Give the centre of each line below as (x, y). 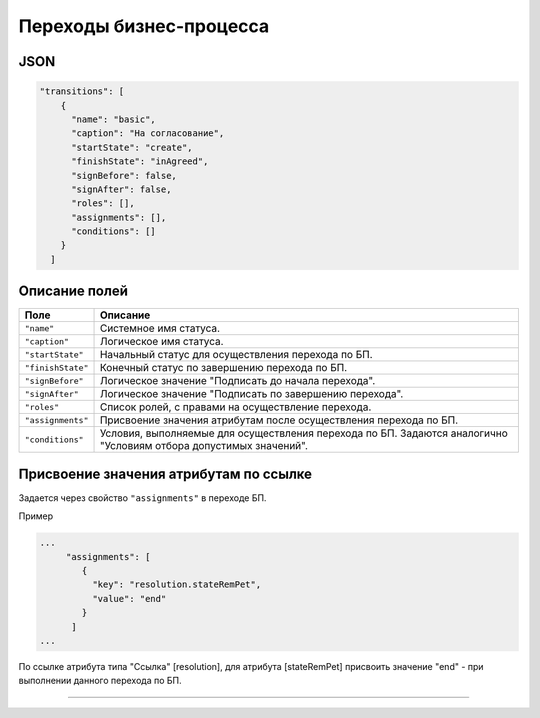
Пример (36, 516)
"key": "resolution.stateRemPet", (176, 584)
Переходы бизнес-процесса (144, 26)
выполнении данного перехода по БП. (100, 681)
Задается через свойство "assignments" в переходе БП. (142, 497)
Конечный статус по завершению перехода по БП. (223, 368)
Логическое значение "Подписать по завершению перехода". (251, 394)
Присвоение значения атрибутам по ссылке (165, 473)
